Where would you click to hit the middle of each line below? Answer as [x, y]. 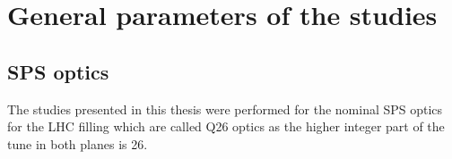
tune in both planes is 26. [78, 143]
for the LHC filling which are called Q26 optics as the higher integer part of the [226, 126]
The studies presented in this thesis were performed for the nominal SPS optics [225, 109]
